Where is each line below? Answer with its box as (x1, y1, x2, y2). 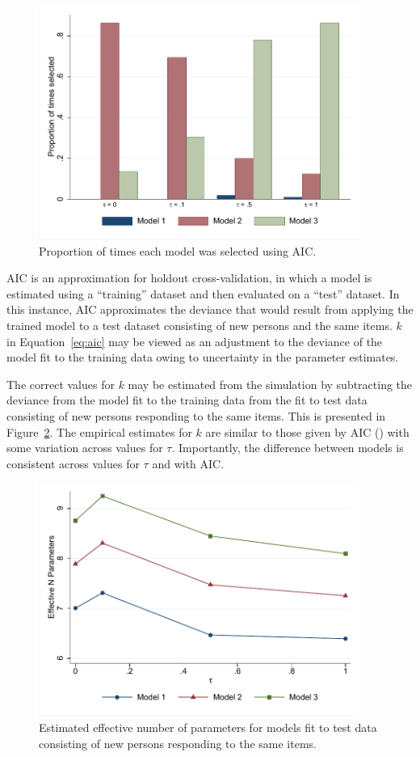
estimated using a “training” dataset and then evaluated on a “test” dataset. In (6, 285, 400, 302)
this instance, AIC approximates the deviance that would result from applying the (6, 301, 414, 318)
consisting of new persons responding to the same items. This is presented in (6, 407, 386, 424)
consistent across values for (6, 455, 140, 472)
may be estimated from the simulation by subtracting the (128, 375, 413, 392)
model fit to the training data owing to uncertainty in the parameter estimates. (6, 349, 399, 366)
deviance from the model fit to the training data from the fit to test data (6, 391, 367, 408)
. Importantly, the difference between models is (171, 439, 404, 456)
